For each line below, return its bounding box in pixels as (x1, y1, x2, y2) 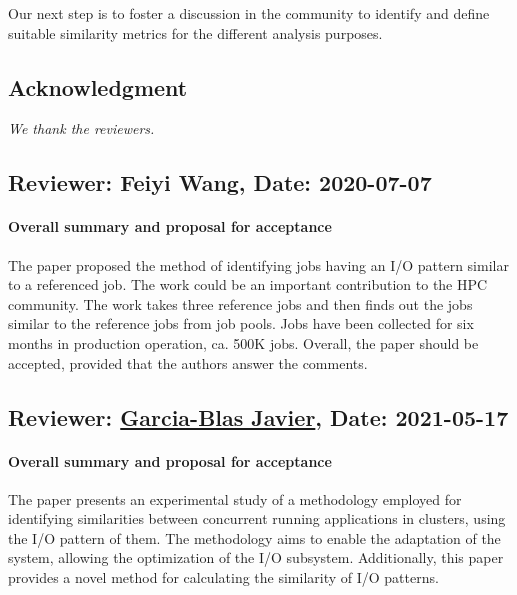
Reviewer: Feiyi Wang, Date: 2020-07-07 (8, 167, 432, 198)
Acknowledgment (8, 71, 188, 102)
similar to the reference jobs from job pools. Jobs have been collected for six (8, 313, 474, 334)
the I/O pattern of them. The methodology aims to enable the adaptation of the (8, 527, 501, 548)
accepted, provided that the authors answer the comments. (8, 352, 368, 373)
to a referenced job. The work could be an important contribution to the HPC (8, 274, 488, 295)
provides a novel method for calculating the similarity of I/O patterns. (8, 567, 439, 588)
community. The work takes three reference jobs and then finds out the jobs (8, 293, 473, 314)
